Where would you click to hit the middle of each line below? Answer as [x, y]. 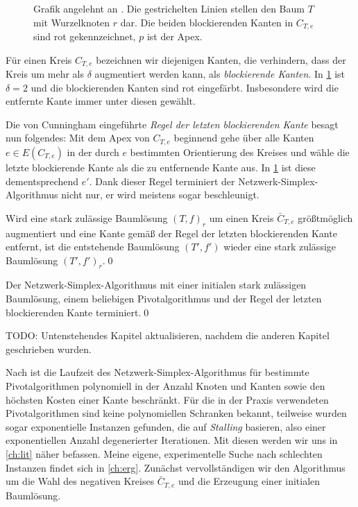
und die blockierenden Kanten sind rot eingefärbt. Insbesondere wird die [185, 87]
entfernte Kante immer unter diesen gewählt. [101, 101]
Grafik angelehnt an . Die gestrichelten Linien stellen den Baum [169, 8]
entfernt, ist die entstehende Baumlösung [93, 247]
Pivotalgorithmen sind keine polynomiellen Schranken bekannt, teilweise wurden [176, 413]
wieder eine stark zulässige [280, 247]
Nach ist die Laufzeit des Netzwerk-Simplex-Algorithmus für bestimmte [157, 372]
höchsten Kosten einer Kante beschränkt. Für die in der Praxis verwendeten [167, 399]
